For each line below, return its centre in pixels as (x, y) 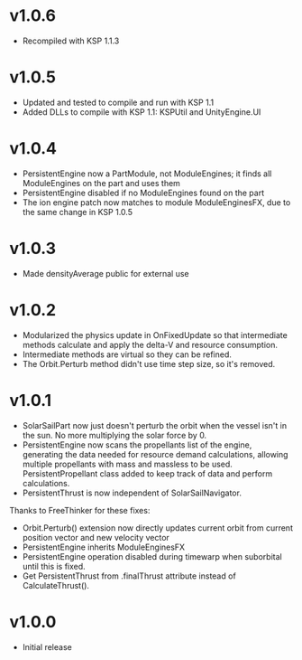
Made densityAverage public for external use (105, 273)
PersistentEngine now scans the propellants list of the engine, (137, 445)
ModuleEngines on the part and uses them (101, 183)
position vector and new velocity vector (96, 537)
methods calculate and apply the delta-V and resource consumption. (150, 344)
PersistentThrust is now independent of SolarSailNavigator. (132, 493)
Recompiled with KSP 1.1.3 (71, 41)
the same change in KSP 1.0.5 (78, 212)
